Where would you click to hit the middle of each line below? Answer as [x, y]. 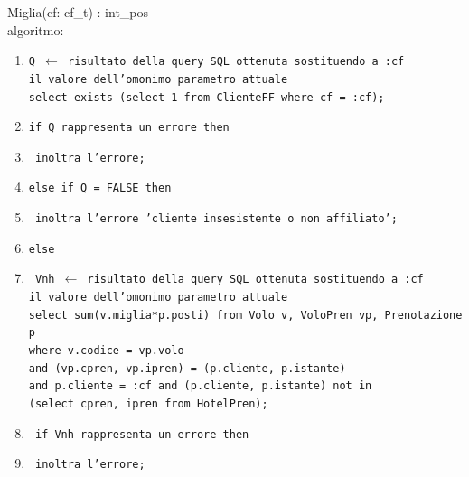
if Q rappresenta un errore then [129, 128]
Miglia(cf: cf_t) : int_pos [78, 12]
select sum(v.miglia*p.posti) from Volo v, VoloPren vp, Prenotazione [245, 315]
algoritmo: [36, 29]
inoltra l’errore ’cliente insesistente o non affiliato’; [216, 219]
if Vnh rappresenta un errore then [142, 434]
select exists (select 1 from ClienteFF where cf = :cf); [206, 97]
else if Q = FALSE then [100, 188]
